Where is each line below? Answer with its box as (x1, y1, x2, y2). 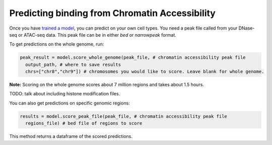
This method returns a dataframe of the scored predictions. (9, 133, 133, 139)
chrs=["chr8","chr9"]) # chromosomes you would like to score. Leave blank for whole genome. (25, 69, 264, 75)
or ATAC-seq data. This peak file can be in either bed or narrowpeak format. (18, 32, 176, 38)
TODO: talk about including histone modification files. (9, 91, 120, 97)
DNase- (238, 25, 255, 31)
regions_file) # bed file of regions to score (25, 120, 143, 126)
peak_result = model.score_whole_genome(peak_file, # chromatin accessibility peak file (20, 55, 246, 60)
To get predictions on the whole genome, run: (9, 41, 104, 47)
